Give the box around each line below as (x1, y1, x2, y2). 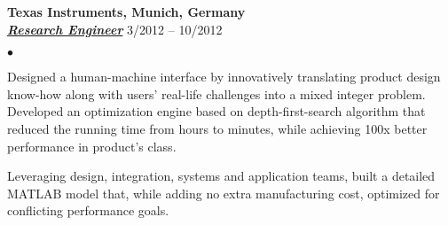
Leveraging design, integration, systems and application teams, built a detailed (7, 167, 436, 185)
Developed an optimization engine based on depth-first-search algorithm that (7, 102, 426, 120)
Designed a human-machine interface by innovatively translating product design (7, 67, 441, 86)
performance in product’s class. (7, 136, 177, 155)
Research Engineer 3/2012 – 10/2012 (7, 19, 223, 38)
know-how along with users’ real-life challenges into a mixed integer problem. (7, 84, 426, 103)
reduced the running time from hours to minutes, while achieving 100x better (7, 119, 428, 137)
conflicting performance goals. (7, 201, 169, 220)
